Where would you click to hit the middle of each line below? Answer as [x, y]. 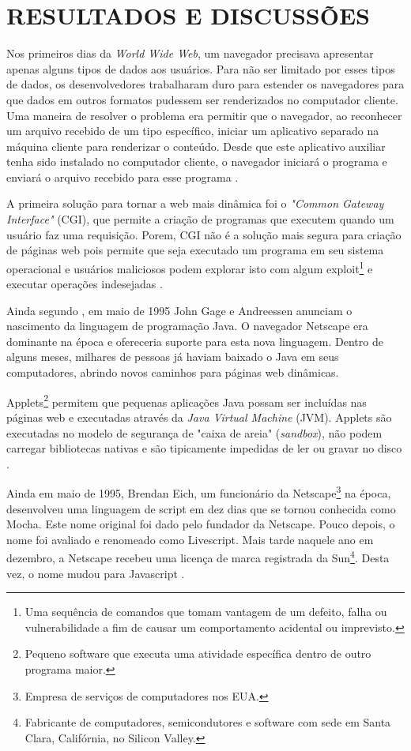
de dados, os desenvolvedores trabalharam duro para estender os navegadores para [205, 84]
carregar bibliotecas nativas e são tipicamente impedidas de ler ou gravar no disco [204, 448]
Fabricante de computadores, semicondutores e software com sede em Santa [208, 722]
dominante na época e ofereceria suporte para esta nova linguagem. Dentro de [195, 341]
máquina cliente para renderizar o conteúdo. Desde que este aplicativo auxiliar [196, 146]
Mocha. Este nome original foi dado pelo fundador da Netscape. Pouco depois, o [201, 524]
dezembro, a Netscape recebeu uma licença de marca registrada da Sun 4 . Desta [198, 556]
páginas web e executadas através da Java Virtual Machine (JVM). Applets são [199, 417]
